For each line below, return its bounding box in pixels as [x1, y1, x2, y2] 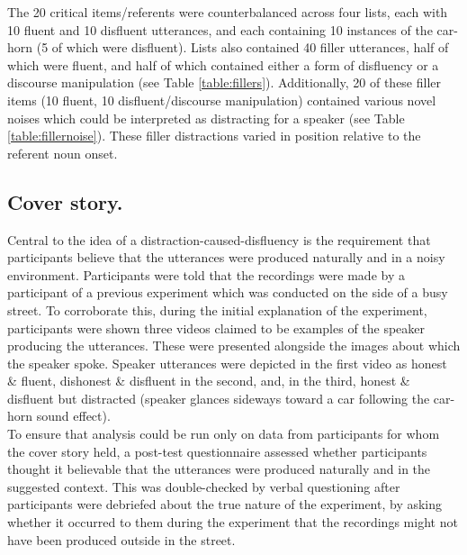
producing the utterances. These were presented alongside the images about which [7, 336, 461, 355]
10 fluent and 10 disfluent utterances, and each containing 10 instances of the [7, 20, 433, 39]
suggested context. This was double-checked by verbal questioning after [7, 477, 400, 496]
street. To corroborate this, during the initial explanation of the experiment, [7, 300, 427, 319]
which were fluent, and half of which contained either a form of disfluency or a [7, 55, 439, 74]
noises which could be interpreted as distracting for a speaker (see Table [7, 108, 405, 127]
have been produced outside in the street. [7, 530, 236, 549]
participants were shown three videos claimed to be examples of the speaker [7, 318, 426, 337]
